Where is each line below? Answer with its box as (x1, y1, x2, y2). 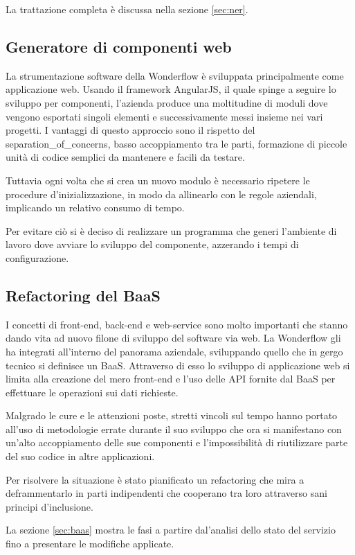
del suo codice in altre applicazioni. (6, 449, 155, 464)
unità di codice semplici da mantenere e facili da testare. (6, 150, 245, 164)
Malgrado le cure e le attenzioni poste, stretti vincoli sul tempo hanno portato (6, 408, 338, 423)
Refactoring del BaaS (6, 284, 161, 306)
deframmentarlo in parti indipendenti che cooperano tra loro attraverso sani (6, 486, 327, 500)
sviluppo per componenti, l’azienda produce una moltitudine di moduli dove (6, 95, 328, 109)
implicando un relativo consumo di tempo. (6, 200, 185, 215)
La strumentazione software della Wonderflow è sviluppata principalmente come (6, 68, 344, 82)
